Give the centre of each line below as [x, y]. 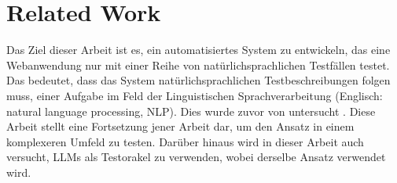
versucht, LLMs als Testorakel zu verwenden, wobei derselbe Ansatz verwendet [196, 157]
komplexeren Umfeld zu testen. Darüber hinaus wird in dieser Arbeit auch [185, 141]
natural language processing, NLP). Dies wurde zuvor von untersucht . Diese [191, 111]
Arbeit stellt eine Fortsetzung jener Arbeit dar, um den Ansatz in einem [180, 126]
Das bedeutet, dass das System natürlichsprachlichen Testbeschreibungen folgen [198, 80]
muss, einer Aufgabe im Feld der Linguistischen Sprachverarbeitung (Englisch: [195, 95]
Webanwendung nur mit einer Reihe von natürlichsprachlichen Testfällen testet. [198, 65]
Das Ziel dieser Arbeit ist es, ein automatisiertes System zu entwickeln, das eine [198, 50]
